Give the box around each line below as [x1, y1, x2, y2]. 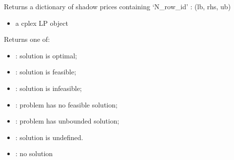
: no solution [15, 148, 53, 159]
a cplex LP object [15, 18, 68, 28]
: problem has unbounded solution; [15, 116, 119, 126]
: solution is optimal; [15, 50, 77, 60]
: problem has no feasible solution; [15, 99, 117, 109]
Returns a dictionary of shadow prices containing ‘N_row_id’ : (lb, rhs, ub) [4, 1, 231, 11]
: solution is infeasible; [15, 83, 82, 93]
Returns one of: [4, 34, 50, 44]
